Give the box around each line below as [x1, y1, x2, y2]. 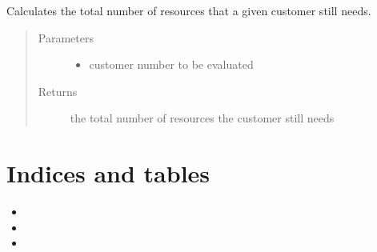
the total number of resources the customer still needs [70, 110, 335, 126]
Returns [38, 82, 78, 99]
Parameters [38, 29, 94, 46]
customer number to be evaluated [89, 56, 254, 73]
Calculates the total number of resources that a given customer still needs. [6, 2, 371, 18]
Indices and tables [6, 157, 211, 190]
